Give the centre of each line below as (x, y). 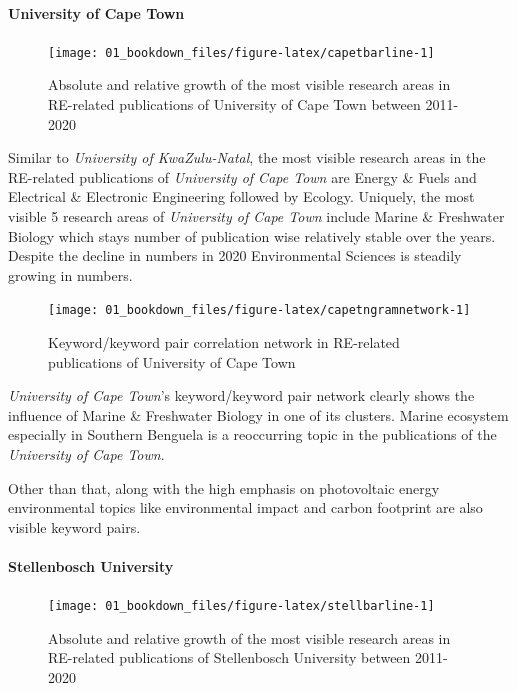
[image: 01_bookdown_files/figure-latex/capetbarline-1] (241, 52)
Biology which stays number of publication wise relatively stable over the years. (252, 235)
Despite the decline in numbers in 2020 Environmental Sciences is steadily (235, 255)
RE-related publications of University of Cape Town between (234, 104)
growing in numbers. (70, 274)
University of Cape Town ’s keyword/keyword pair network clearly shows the (241, 395)
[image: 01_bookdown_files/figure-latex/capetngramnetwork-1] (259, 310)
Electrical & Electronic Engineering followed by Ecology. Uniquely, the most (241, 196)
